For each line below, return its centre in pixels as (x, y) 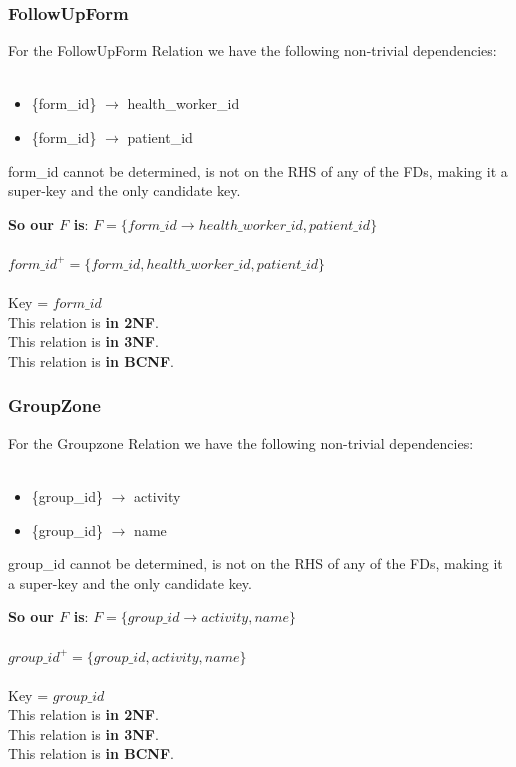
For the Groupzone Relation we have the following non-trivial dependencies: (241, 442)
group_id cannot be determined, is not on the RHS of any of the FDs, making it (255, 563)
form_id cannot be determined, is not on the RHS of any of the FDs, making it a (258, 170)
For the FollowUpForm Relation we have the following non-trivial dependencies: (252, 50)
